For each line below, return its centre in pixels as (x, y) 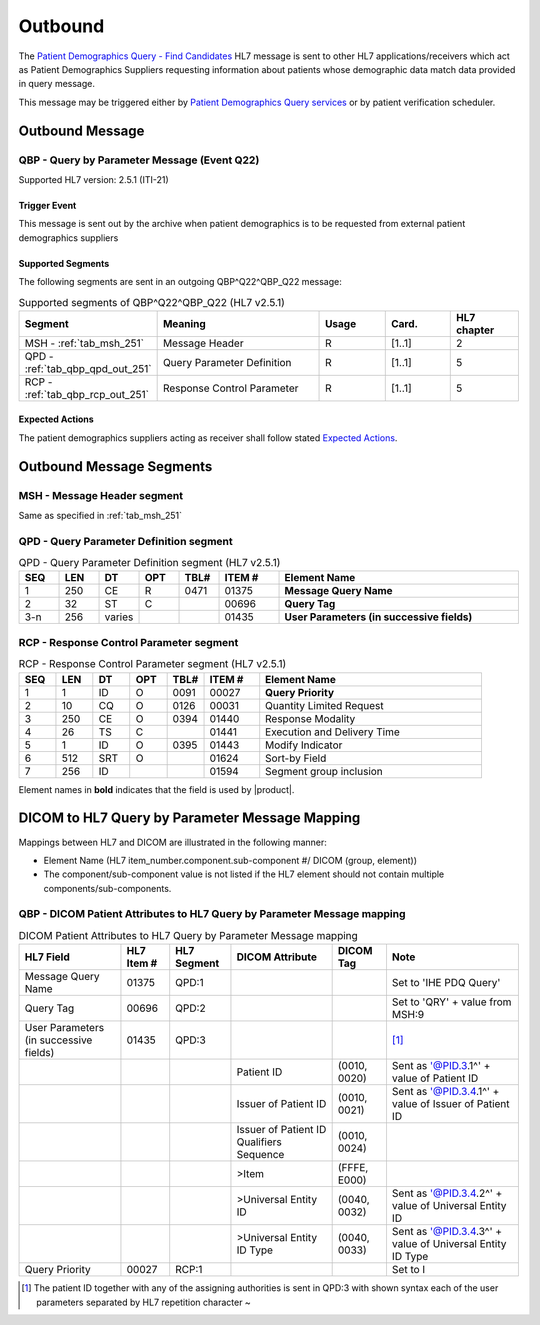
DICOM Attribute (276, 957)
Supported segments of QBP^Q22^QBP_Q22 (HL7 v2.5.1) (151, 302)
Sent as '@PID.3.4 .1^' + (445, 1092)
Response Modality (310, 718)
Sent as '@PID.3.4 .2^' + (447, 1193)
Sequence (260, 1155)
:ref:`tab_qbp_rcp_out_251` (87, 394)
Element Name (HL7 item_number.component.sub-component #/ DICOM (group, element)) (230, 860)
